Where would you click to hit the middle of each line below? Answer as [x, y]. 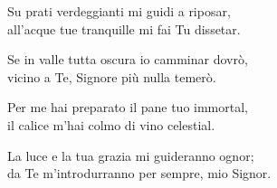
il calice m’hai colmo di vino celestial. [111, 124]
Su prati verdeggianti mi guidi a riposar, [119, 11]
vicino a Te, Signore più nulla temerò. [112, 76]
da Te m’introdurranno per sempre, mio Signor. [139, 173]
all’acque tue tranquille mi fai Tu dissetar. [124, 28]
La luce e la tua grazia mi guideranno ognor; [131, 155]
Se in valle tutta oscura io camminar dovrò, [128, 59]
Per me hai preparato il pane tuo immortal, [128, 107]
